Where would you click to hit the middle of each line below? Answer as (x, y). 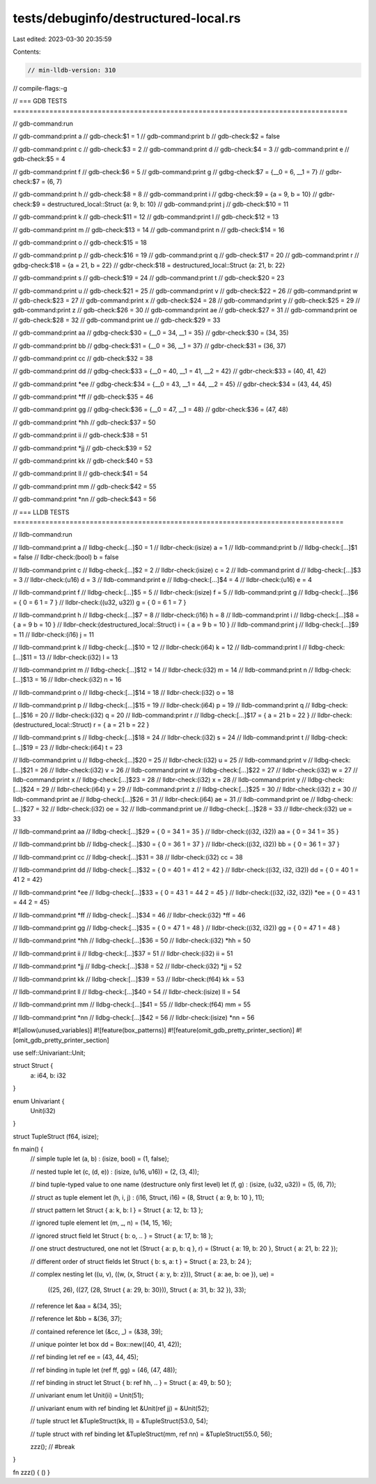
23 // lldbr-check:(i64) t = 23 (81, 747)
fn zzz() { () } (31, 1472)
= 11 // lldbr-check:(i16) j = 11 (53, 634)
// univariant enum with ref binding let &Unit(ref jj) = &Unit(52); (120, 1408)
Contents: (27, 52)
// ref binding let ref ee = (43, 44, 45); (84, 1357)
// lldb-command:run (42, 535)
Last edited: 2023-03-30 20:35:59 (62, 39)
